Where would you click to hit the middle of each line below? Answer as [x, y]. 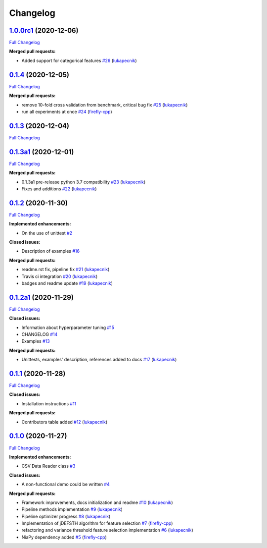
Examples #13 [36, 341]
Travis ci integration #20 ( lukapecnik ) [60, 276]
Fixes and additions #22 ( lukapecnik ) [59, 189]
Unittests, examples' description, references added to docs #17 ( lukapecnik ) [99, 360]
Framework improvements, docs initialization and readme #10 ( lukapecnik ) [97, 502]
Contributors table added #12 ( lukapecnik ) [65, 422]
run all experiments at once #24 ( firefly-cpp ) [67, 111]
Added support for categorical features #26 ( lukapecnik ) [79, 60]
